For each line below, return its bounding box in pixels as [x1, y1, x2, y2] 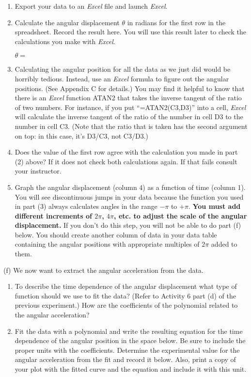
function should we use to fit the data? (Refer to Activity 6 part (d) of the [15, 290, 236, 300]
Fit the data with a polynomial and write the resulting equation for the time [15, 326, 243, 336]
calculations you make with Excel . [15, 36, 115, 46]
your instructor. [15, 166, 62, 176]
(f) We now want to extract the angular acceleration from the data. [3, 265, 204, 275]
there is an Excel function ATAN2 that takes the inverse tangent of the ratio [15, 93, 242, 103]
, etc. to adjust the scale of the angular [114, 210, 247, 220]
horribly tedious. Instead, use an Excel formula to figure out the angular [15, 73, 229, 83]
